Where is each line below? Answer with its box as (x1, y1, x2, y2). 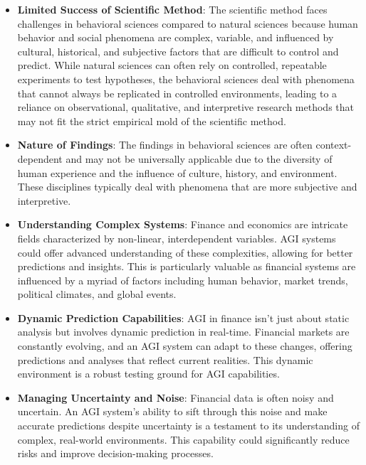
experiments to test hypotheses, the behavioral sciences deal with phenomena (17, 71, 355, 86)
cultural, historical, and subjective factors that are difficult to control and (17, 43, 339, 58)
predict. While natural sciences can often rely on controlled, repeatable (17, 58, 327, 73)
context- (315, 137, 352, 152)
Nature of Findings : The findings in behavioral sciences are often (17, 137, 313, 152)
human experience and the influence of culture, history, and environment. (17, 165, 338, 180)
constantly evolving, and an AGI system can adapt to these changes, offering (17, 338, 352, 353)
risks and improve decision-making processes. (17, 446, 214, 461)
